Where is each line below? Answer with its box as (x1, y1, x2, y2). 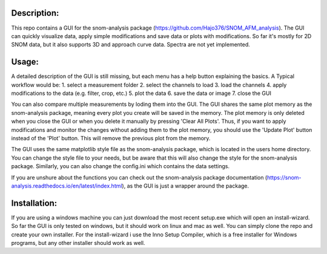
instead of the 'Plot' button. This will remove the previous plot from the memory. (11, 134, 211, 142)
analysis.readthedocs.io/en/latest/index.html (11, 182, 122, 189)
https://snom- (266, 174, 302, 181)
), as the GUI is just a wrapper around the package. (122, 182, 249, 189)
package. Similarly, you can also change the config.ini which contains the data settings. (11, 163, 230, 170)
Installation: (11, 198, 58, 208)
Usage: (11, 57, 39, 67)
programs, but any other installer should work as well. (11, 239, 145, 246)
